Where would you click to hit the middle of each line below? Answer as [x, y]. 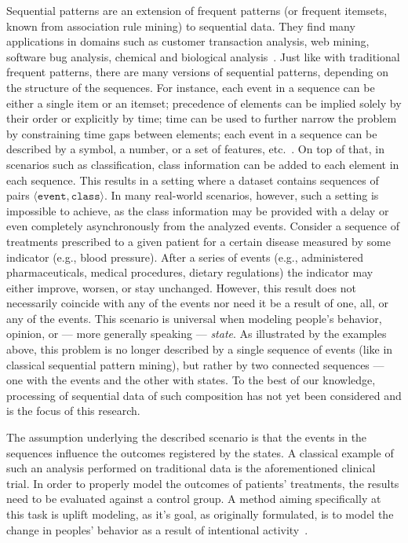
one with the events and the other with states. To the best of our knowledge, [191, 380]
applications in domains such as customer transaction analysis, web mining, [188, 41]
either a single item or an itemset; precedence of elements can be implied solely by [204, 103]
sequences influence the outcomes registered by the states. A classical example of [200, 452]
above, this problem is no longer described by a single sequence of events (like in [200, 349]
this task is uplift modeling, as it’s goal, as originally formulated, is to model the [200, 514]
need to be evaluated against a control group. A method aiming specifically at [194, 499]
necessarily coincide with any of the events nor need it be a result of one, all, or [197, 303]
